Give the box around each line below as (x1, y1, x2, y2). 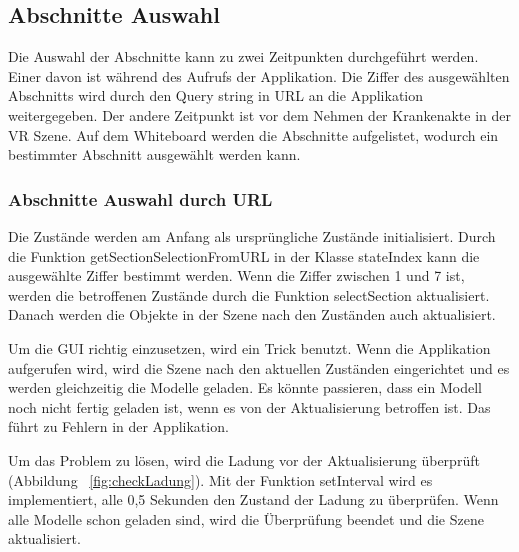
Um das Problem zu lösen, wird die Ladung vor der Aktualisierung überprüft (8, 449, 480, 470)
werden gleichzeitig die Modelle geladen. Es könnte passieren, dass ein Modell (8, 377, 482, 398)
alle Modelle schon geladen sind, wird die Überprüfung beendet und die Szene (8, 508, 484, 529)
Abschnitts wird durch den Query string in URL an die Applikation (8, 85, 424, 106)
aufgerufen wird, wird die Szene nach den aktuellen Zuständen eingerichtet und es (8, 357, 510, 378)
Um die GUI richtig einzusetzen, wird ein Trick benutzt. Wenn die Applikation (8, 337, 491, 358)
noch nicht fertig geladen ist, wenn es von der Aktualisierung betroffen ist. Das (8, 396, 491, 417)
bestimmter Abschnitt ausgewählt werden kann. (8, 144, 301, 165)
